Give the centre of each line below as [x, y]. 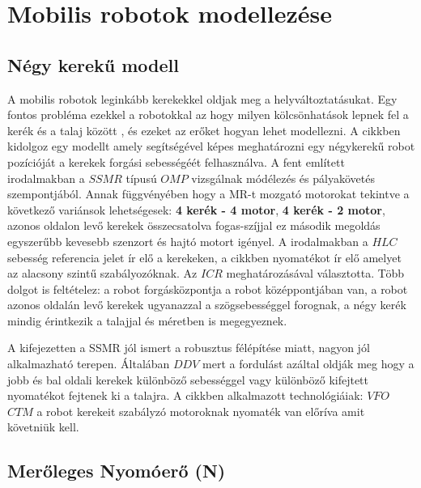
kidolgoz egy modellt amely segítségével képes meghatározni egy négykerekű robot [211, 146]
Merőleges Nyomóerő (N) [117, 471]
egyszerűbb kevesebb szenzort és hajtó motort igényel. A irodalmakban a [188, 241]
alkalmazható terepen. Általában [89, 364]
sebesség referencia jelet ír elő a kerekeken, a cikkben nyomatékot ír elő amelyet [204, 257]
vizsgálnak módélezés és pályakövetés [283, 178]
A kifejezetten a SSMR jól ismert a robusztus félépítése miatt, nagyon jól [189, 348]
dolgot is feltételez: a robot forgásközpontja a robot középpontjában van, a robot [208, 289]
